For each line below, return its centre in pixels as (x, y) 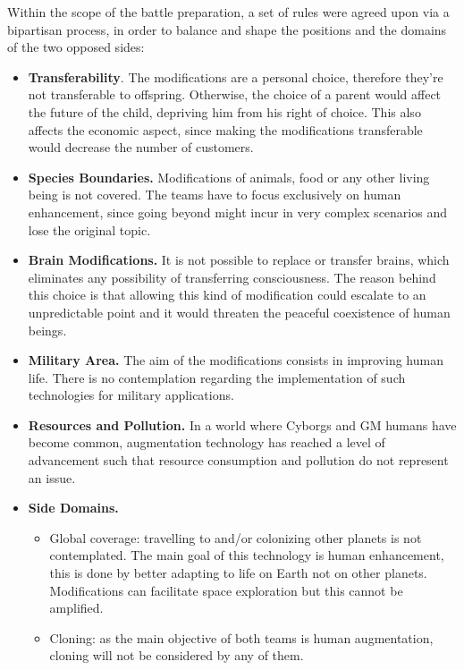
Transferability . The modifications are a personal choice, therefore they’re (236, 76)
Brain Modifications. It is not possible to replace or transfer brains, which (239, 260)
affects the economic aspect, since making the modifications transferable (225, 129)
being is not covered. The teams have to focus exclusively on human (215, 195)
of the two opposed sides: (76, 47)
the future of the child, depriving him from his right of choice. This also (224, 111)
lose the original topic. (89, 229)
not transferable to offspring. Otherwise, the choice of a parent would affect (235, 94)
